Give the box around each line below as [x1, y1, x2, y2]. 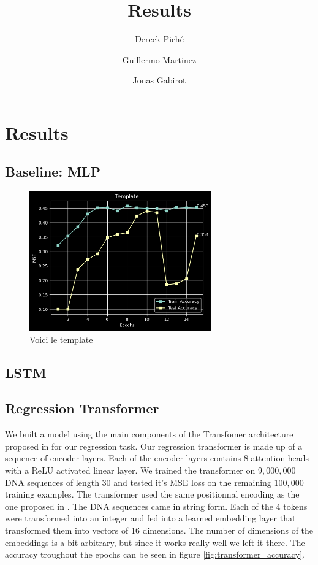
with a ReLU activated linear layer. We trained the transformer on [5, 463, 256, 476]
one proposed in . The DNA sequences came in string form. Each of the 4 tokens [5, 499, 308, 512]
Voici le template [29, 332, 93, 345]
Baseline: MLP [5, 162, 101, 181]
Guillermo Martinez [122, 53, 197, 66]
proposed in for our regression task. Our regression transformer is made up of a [5, 439, 303, 452]
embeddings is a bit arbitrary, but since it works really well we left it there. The [5, 536, 305, 548]
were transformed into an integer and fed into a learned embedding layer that [5, 512, 296, 525]
